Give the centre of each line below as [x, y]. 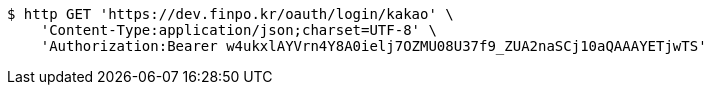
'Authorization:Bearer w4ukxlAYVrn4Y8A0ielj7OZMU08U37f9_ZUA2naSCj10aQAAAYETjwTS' [373, 46]
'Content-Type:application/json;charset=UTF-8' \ [238, 30]
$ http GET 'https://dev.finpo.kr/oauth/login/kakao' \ [230, 14]
